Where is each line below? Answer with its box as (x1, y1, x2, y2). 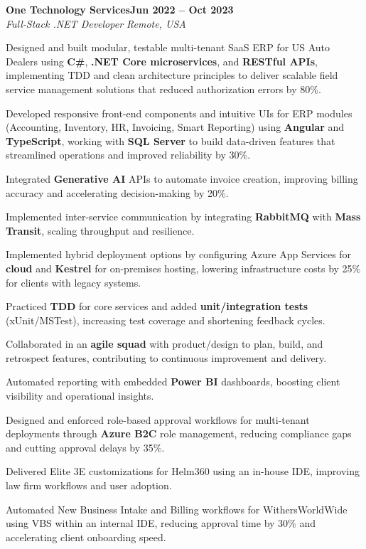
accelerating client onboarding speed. (6, 529, 166, 544)
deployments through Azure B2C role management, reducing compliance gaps (6, 426, 352, 441)
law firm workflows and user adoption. (6, 478, 172, 493)
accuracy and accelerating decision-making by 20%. (6, 185, 229, 200)
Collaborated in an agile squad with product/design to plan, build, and (6, 336, 323, 351)
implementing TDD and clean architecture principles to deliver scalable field (6, 68, 338, 82)
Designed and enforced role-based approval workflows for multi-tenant (6, 412, 310, 427)
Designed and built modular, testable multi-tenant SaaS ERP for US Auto (6, 40, 330, 55)
